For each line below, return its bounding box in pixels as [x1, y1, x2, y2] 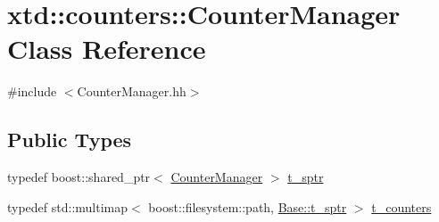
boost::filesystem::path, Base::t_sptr [148, 197, 347, 216]
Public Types [7, 126, 132, 153]
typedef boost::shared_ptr [7, 168, 151, 186]
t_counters [371, 197, 432, 216]
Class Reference [7, 30, 206, 67]
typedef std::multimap [7, 197, 128, 216]
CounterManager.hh [77, 82, 186, 101]
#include [7, 82, 57, 101]
